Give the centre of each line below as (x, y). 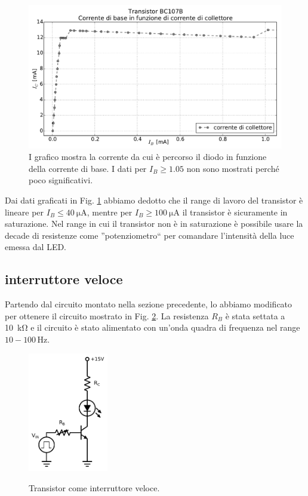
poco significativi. (61, 180)
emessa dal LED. (36, 247)
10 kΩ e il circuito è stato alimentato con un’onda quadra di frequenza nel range (153, 327)
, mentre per (110, 212)
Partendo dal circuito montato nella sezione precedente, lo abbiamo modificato (149, 304)
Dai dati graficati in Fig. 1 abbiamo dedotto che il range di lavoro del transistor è (154, 200)
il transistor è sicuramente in (235, 212)
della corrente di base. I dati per (88, 168)
